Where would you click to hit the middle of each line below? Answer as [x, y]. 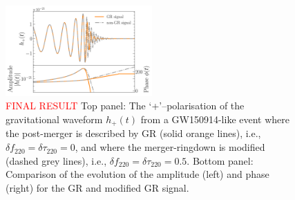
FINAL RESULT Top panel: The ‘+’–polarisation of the [125, 106]
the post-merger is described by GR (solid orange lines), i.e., [133, 133]
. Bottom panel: [220, 160]
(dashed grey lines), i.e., [56, 160]
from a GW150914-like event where [215, 119]
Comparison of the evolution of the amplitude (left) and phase [137, 174]
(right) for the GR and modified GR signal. [97, 187]
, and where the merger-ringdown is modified [170, 147]
